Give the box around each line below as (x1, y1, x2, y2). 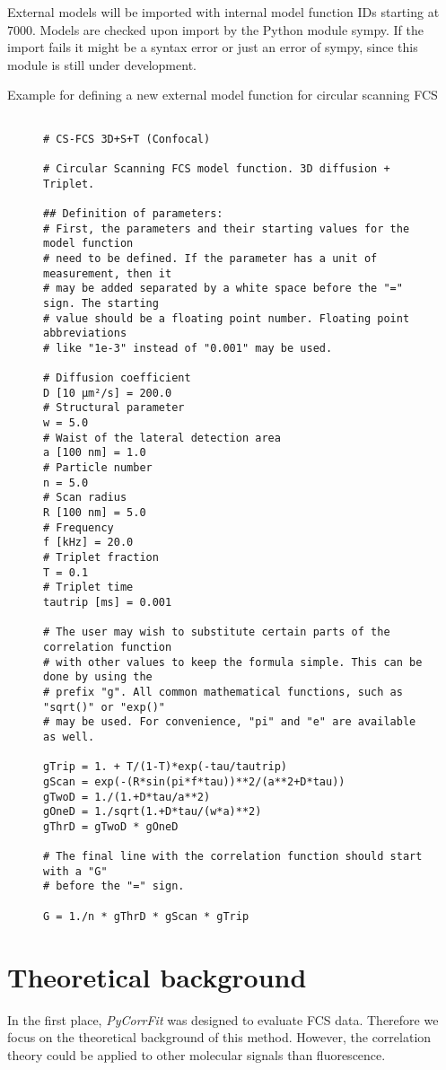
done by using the (43, 671, 153, 684)
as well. (43, 730, 95, 743)
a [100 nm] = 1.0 (43, 446, 146, 460)
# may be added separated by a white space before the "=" (43, 282, 403, 295)
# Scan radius (43, 491, 127, 504)
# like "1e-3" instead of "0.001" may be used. (43, 341, 333, 355)
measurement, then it (43, 267, 172, 280)
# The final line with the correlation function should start (43, 850, 423, 864)
